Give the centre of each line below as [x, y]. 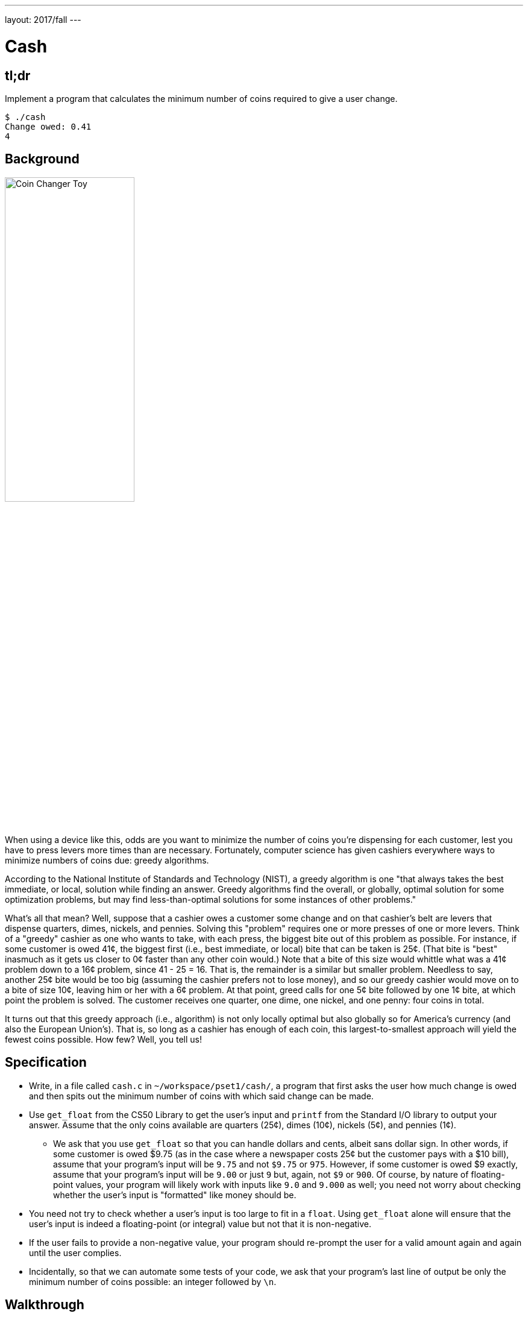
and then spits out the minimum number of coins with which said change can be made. [201, 1096]
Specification [46, 1063]
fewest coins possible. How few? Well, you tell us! [103, 1039]
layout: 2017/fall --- [43, 20]
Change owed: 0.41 [48, 126]
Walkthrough [45, 1305]
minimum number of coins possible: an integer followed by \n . [153, 1281]
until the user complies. [75, 1252]
